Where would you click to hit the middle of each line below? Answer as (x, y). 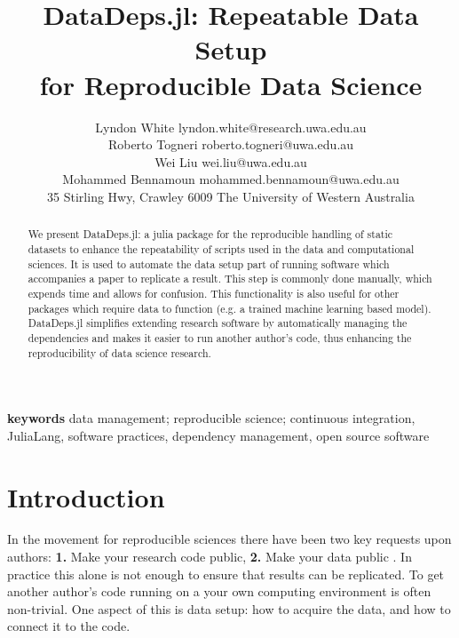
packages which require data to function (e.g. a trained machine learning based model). (229, 308)
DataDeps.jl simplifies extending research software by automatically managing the (218, 323)
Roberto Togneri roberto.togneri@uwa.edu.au (231, 144)
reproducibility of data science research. (119, 352)
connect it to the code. (69, 626)
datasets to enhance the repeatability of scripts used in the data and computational (221, 248)
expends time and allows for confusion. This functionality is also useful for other (214, 293)
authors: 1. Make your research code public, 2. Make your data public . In (210, 557)
